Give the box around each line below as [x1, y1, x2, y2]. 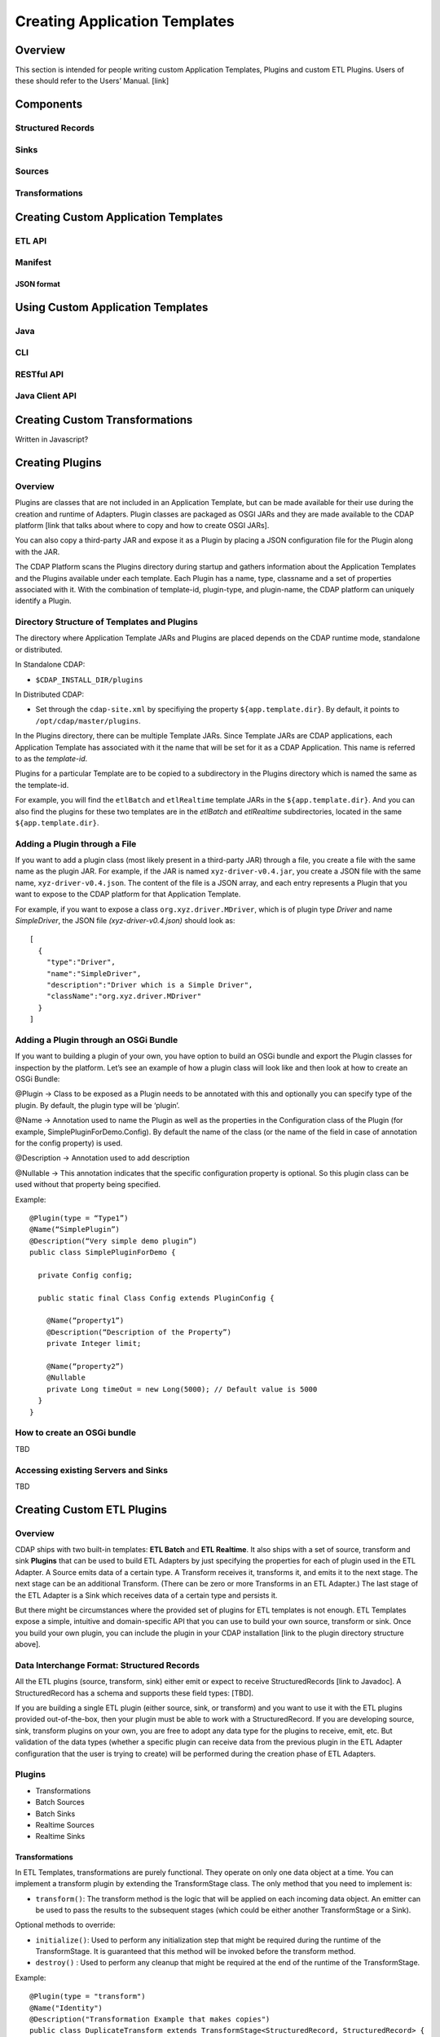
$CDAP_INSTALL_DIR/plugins [35, 675, 143, 684]
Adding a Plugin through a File [15, 838, 137, 849]
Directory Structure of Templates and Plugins [15, 616, 199, 627]
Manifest [15, 257, 52, 268]
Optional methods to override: [15, 1920, 116, 1930]
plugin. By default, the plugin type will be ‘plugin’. [15, 1100, 180, 1110]
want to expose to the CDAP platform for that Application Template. [15, 889, 241, 900]
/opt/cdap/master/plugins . [35, 715, 142, 725]
